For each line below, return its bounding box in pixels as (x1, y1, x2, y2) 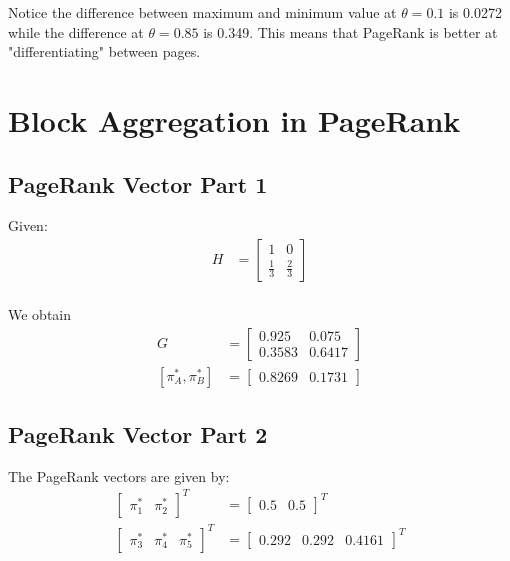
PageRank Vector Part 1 (8, 168, 268, 199)
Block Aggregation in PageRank (8, 99, 461, 140)
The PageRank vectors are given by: (8, 465, 230, 486)
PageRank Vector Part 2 (8, 419, 268, 450)
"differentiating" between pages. (8, 41, 201, 62)
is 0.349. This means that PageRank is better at (203, 21, 498, 42)
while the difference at (8, 21, 144, 42)
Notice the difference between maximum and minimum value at (8, 2, 397, 22)
